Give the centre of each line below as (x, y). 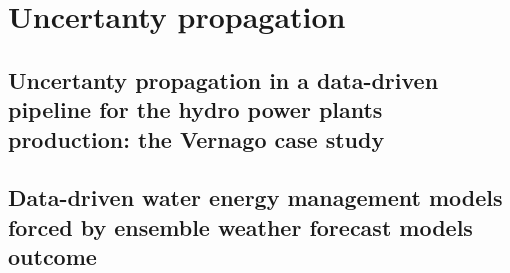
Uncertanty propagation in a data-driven (223, 79)
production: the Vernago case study (196, 138)
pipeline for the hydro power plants (195, 109)
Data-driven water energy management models (255, 197)
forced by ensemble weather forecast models (240, 226)
